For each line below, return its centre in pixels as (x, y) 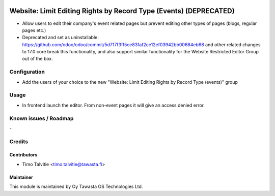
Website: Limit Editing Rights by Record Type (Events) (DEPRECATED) (122, 11)
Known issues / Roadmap (42, 118)
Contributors (23, 155)
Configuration (27, 72)
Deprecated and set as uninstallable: (60, 38)
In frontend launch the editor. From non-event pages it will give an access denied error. (114, 105)
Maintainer (21, 177)
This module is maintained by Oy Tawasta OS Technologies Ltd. (76, 187)
